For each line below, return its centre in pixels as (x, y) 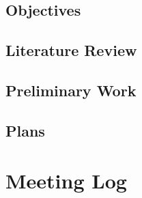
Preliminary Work (71, 90)
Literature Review (71, 50)
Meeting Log (66, 181)
